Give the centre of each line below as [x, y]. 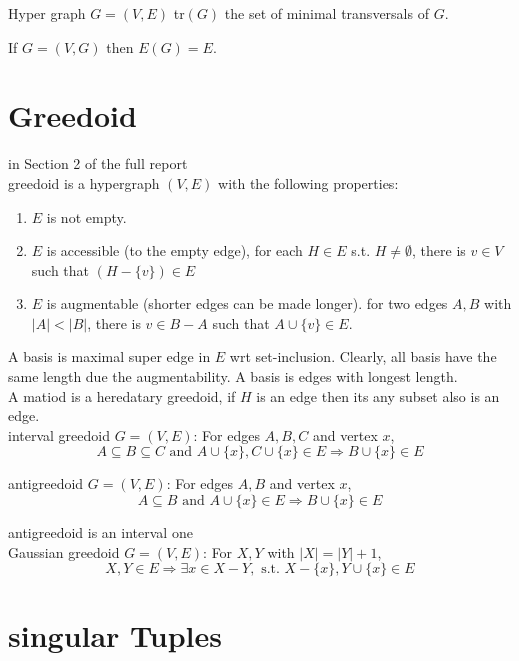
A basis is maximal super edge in [109, 356]
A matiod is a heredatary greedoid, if [122, 395]
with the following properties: [308, 182]
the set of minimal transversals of [326, 13]
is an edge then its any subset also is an [378, 395]
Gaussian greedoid [64, 551]
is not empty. [86, 216]
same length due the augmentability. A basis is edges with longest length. [233, 376]
